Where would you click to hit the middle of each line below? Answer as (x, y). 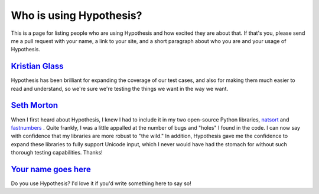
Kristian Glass (37, 66)
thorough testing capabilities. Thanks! (57, 153)
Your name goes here (51, 169)
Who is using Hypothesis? (77, 15)
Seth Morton (35, 105)
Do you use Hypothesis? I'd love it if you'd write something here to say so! (101, 183)
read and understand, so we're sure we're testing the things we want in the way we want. (120, 88)
